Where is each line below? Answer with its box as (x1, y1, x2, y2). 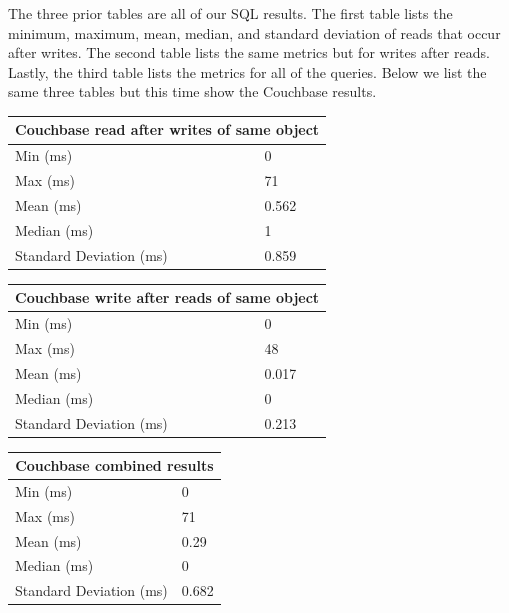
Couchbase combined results (15, 455, 214, 476)
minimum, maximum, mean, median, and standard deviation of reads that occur (8, 22, 501, 43)
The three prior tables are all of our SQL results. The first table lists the (8, 3, 453, 23)
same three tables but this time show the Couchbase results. (8, 81, 377, 102)
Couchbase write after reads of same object (15, 287, 320, 308)
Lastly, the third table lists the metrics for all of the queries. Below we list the (8, 61, 487, 82)
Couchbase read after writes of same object (15, 119, 320, 140)
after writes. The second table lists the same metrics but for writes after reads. (8, 42, 490, 63)
